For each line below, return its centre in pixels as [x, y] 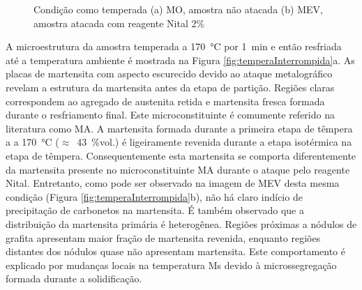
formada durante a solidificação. [74, 278]
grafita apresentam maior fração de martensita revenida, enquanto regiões [163, 237]
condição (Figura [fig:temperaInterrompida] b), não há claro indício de [154, 196]
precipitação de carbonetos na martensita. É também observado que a [155, 210]
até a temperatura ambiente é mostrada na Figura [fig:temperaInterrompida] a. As [180, 60]
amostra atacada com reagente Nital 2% [119, 23]
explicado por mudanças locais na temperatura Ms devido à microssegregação [171, 265]
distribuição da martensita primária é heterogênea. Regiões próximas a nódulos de [181, 223]
